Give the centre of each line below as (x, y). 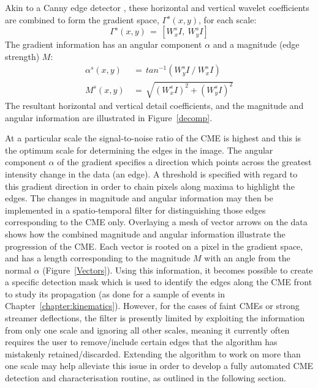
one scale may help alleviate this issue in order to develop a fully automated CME (159, 366)
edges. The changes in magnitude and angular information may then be (139, 198)
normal (18, 270)
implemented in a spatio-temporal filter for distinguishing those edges (135, 210)
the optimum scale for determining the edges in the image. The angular (139, 150)
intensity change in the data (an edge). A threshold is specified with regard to (151, 173)
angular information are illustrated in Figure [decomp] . (109, 117)
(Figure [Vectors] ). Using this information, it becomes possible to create (178, 270)
